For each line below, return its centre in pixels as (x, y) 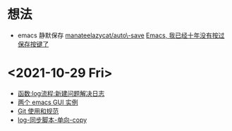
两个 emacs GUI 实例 (48, 102)
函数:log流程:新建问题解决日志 (61, 93)
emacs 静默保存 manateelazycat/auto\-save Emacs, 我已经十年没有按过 (121, 35)
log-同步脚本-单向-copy (52, 120)
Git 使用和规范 (38, 111)
